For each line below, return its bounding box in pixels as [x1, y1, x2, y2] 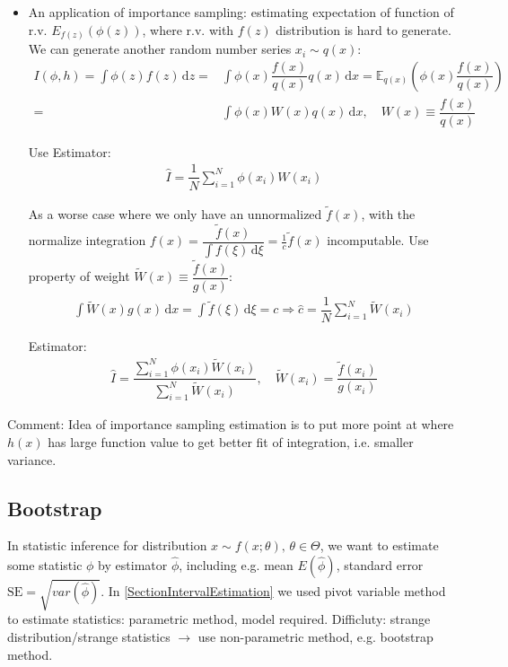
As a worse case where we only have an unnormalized [28, 204, 322, 223]
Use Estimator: [28, 142, 111, 161]
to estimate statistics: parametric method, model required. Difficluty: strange [7, 610, 431, 628]
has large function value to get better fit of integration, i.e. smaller [48, 432, 414, 451]
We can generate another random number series [28, 39, 292, 58]
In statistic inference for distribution [7, 536, 207, 555]
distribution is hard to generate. [276, 20, 451, 39]
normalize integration [28, 231, 146, 250]
